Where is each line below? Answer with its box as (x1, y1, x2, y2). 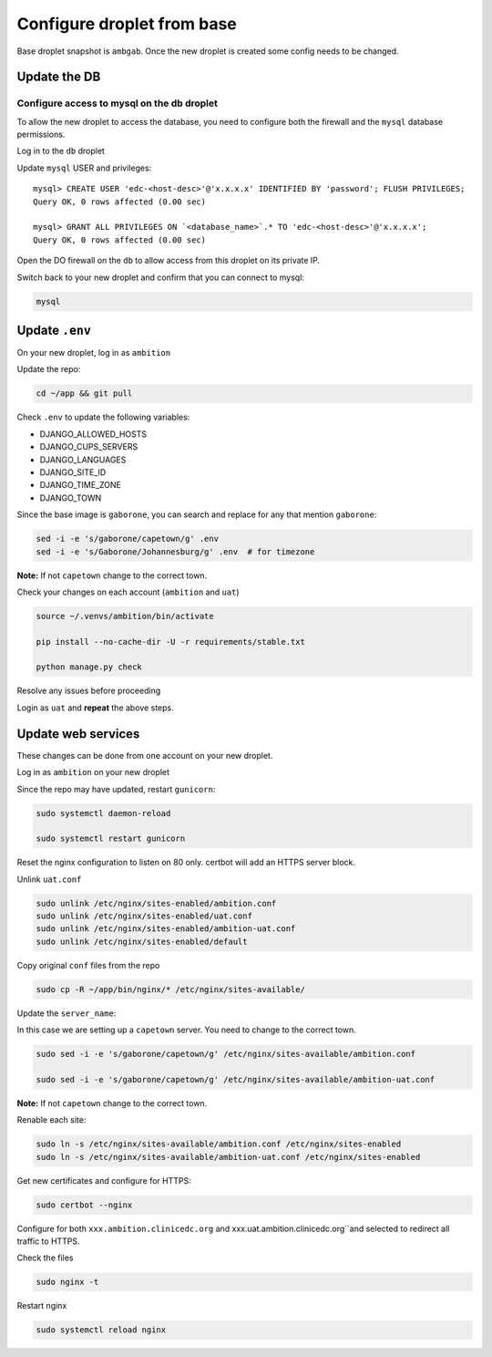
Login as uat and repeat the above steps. (16, 702, 174, 713)
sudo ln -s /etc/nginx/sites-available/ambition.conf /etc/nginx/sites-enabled (36, 1139, 402, 1149)
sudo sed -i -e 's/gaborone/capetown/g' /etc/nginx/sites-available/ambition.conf (36, 1049, 416, 1060)
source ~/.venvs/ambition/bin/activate (36, 611, 214, 621)
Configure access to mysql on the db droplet (16, 97, 219, 109)
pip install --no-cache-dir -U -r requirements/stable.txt (36, 637, 305, 647)
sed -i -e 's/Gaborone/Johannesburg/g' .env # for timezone (36, 546, 315, 556)
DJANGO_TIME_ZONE (39, 480, 122, 491)
